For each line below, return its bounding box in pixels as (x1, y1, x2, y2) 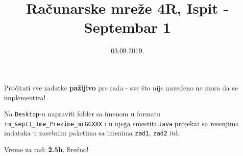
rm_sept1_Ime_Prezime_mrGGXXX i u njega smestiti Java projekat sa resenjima (4, 118, 239, 128)
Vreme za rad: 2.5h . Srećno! (4, 144, 89, 155)
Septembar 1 (84, 17, 171, 37)
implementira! (4, 92, 46, 102)
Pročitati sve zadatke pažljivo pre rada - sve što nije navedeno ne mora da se (4, 82, 238, 92)
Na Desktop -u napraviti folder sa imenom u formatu (4, 109, 161, 119)
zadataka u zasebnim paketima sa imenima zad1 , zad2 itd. (4, 128, 180, 138)
